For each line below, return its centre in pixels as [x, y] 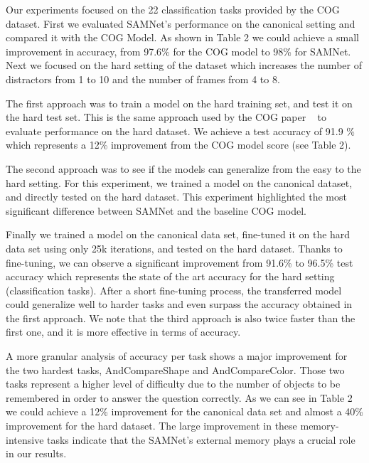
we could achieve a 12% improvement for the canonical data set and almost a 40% [184, 411]
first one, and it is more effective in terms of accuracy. [123, 332]
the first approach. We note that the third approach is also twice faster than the [181, 318]
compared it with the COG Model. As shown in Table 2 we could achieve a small [182, 37]
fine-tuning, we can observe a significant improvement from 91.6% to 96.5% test [180, 262]
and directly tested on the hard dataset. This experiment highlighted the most [176, 197]
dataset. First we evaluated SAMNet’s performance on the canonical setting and [181, 23]
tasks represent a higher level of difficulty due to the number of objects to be [173, 384]
